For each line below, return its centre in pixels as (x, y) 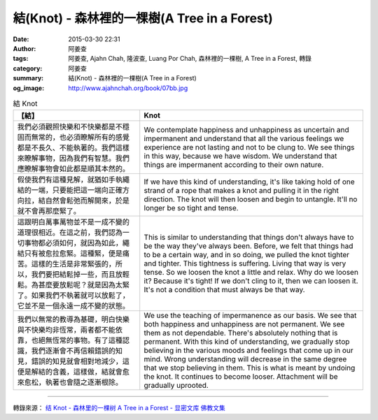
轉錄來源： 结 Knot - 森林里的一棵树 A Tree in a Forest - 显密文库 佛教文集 (119, 408)
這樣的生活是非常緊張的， (73, 264)
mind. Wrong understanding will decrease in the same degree (245, 359)
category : (28, 68)
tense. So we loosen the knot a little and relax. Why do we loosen (251, 273)
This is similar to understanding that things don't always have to (249, 238)
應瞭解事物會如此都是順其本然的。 (73, 169)
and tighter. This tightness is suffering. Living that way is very (245, 263)
